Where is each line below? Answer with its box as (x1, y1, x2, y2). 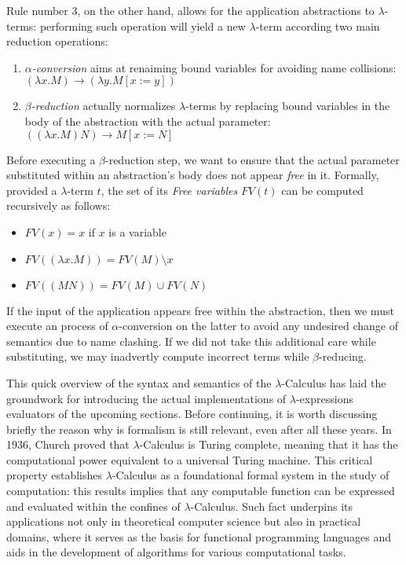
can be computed (281, 182, 364, 198)
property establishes (6, 467, 103, 483)
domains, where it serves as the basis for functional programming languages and (6, 528, 391, 545)
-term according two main (255, 17, 380, 34)
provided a (6, 182, 57, 198)
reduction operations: (6, 33, 108, 50)
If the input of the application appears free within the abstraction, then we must (6, 302, 394, 318)
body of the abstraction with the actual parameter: (24, 112, 271, 129)
